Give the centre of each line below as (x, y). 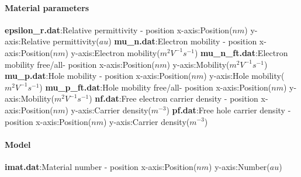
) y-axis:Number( (239, 166)
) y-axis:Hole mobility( (244, 76)
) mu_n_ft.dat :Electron (241, 52)
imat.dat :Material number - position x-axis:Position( (101, 166)
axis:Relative (27, 41)
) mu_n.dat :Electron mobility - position (183, 41)
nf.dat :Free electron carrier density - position (177, 98)
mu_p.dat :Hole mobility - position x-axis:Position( (98, 76)
